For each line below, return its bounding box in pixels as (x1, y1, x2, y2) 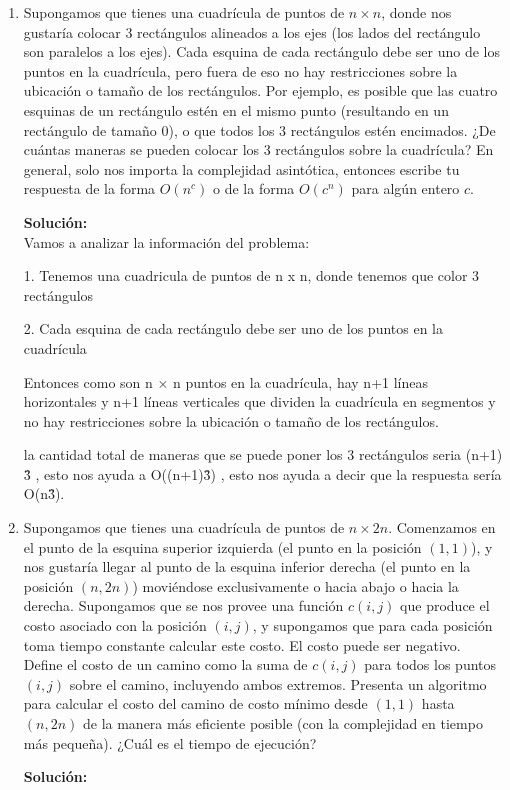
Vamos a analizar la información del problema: (23, 231, 310, 252)
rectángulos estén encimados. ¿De (290, 119, 496, 140)
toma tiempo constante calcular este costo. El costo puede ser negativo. (23, 634, 461, 655)
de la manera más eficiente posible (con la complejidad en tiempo (82, 713, 483, 733)
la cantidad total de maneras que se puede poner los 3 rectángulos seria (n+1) (23, 444, 503, 465)
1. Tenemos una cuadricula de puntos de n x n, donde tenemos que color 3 (23, 265, 480, 286)
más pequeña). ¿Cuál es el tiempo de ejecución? (23, 732, 317, 753)
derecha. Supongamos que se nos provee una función (23, 595, 344, 616)
